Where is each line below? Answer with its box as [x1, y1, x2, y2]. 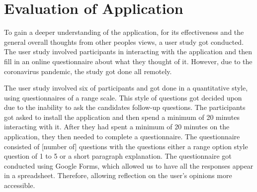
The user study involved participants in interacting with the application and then [4, 46, 252, 57]
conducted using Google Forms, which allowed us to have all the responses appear [4, 160, 254, 171]
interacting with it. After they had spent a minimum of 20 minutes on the [4, 121, 230, 132]
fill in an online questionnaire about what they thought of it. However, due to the [4, 56, 253, 66]
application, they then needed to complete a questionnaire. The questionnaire [4, 131, 240, 142]
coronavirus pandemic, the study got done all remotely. [4, 66, 172, 76]
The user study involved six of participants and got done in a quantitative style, [4, 83, 248, 93]
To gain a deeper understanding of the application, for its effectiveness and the [4, 27, 244, 37]
